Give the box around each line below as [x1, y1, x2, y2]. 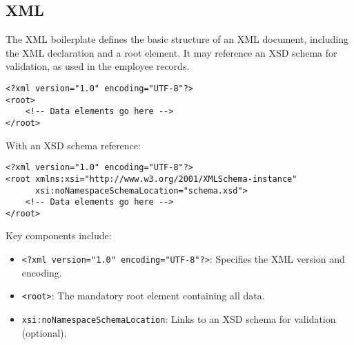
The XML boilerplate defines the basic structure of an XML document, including [6, 32, 348, 46]
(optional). [21, 325, 67, 339]
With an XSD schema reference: [6, 138, 141, 152]
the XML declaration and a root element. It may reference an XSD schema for [6, 45, 337, 59]
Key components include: [6, 228, 112, 243]
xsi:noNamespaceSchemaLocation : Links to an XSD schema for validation [21, 311, 336, 326]
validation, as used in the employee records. [6, 59, 190, 73]
